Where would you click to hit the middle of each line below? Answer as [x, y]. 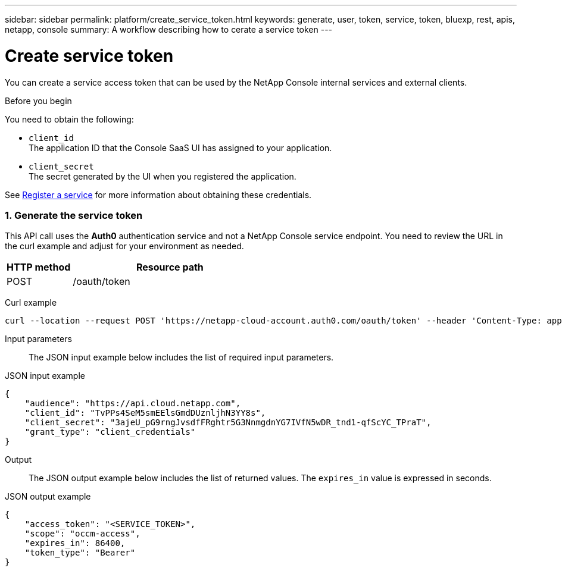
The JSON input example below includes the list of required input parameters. [181, 357]
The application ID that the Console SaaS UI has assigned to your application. [180, 148]
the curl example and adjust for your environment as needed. [124, 246]
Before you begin [38, 101]
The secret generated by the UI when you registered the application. [163, 176]
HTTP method [39, 267]
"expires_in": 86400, [75, 543]
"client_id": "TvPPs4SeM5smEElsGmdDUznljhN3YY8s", [145, 413]
